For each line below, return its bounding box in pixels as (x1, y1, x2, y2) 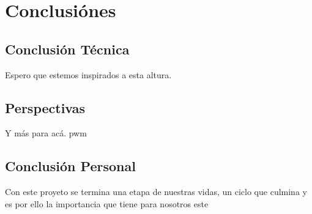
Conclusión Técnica (5, 39, 130, 58)
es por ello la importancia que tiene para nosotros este (5, 197, 209, 210)
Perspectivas (5, 98, 86, 117)
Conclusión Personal (5, 157, 136, 175)
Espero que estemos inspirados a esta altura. (5, 68, 172, 81)
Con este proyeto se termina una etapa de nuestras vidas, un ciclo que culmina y (5, 185, 307, 198)
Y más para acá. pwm (5, 127, 87, 139)
